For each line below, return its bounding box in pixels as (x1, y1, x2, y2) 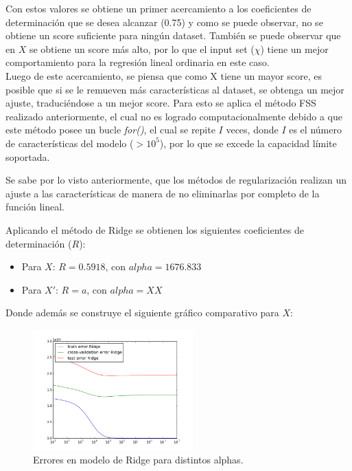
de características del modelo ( (5, 135, 134, 150)
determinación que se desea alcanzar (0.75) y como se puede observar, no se (5, 14, 323, 29)
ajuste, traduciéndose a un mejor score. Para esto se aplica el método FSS (5, 96, 316, 110)
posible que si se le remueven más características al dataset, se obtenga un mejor (5, 82, 344, 96)
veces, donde (226, 122, 279, 137)
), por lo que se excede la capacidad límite (159, 135, 337, 150)
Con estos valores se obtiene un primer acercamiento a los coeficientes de (5, 1, 312, 15)
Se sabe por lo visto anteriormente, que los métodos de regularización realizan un (5, 173, 347, 187)
